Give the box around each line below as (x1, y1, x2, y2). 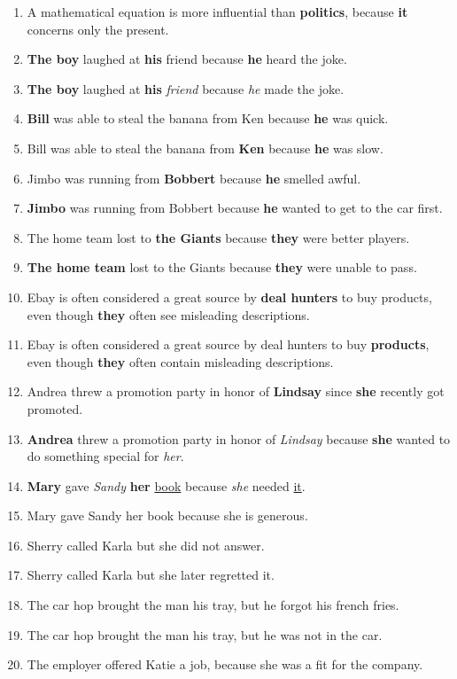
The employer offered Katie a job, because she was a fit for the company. (27, 655, 423, 674)
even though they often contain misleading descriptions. (27, 352, 334, 371)
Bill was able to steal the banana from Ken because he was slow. (27, 138, 383, 157)
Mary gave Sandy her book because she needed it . (27, 476, 306, 495)
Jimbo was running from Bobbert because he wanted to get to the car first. (27, 199, 443, 217)
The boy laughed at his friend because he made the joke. (27, 79, 345, 98)
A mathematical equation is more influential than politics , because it (27, 3, 408, 20)
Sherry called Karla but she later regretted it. (27, 566, 275, 584)
